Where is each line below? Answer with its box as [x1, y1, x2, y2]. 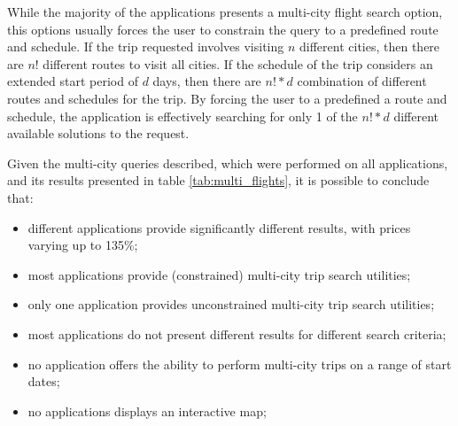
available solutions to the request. [7, 124, 190, 143]
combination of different [297, 72, 427, 90]
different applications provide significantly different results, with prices [27, 218, 411, 236]
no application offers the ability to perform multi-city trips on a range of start [27, 354, 452, 373]
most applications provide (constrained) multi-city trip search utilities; [27, 265, 411, 283]
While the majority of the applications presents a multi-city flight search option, [7, 3, 443, 20]
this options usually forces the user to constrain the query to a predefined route [7, 19, 439, 38]
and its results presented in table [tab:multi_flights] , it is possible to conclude [7, 171, 430, 190]
